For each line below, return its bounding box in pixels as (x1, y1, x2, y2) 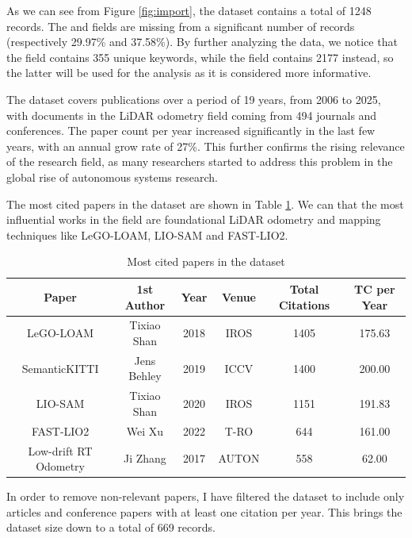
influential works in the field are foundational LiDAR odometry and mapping (6, 211, 381, 228)
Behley (128, 367, 162, 384)
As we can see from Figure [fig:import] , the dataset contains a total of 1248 (6, 2, 372, 18)
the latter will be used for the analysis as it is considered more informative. (6, 64, 372, 81)
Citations (278, 296, 330, 313)
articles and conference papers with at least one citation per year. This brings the (6, 503, 402, 520)
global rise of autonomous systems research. (6, 168, 218, 185)
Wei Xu (126, 422, 164, 439)
